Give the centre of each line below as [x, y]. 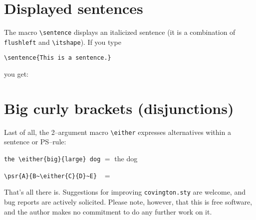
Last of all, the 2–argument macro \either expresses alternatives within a [118, 132]
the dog [126, 159]
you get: [16, 74]
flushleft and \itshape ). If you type [63, 42]
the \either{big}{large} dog [52, 160]
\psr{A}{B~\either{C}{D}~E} [51, 176]
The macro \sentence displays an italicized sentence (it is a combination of [120, 32]
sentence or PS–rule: [35, 142]
